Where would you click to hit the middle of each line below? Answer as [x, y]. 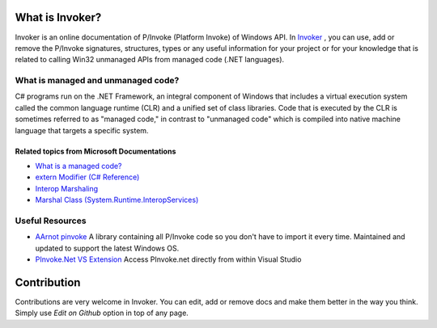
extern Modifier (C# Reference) [87, 177]
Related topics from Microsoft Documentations [95, 151]
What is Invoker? [58, 17]
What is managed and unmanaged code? [97, 81]
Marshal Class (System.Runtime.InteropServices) [117, 200]
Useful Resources [51, 221]
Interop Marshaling [67, 188]
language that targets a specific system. [82, 130]
